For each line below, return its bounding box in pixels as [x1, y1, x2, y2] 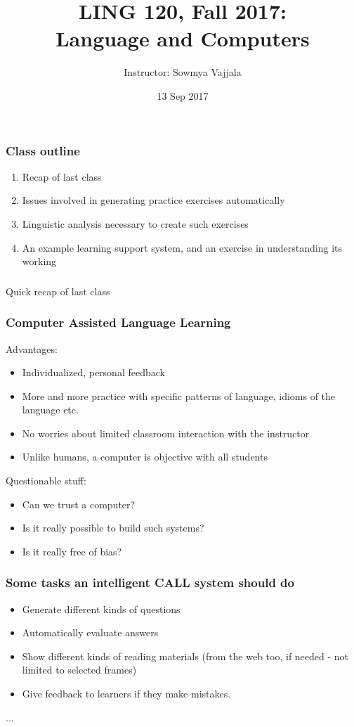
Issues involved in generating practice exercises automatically [22, 193, 285, 207]
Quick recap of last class [6, 283, 110, 298]
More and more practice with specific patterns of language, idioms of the [22, 388, 336, 403]
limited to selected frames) [22, 662, 137, 677]
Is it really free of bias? [22, 543, 122, 558]
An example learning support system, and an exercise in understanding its [22, 240, 343, 255]
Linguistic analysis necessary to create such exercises [22, 216, 249, 231]
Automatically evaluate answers [22, 625, 159, 640]
